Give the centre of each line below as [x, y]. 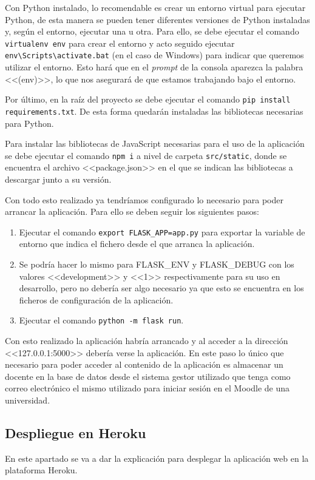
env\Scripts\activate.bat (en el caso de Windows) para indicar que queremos [154, 55]
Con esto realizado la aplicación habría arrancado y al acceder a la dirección [147, 341]
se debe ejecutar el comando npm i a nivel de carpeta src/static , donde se [146, 155]
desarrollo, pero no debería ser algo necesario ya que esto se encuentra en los [161, 288]
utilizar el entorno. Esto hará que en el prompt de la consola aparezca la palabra [154, 67]
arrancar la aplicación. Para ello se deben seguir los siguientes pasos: [132, 211]
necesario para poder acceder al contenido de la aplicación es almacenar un [144, 364]
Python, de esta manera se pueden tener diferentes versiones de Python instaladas [157, 19]
